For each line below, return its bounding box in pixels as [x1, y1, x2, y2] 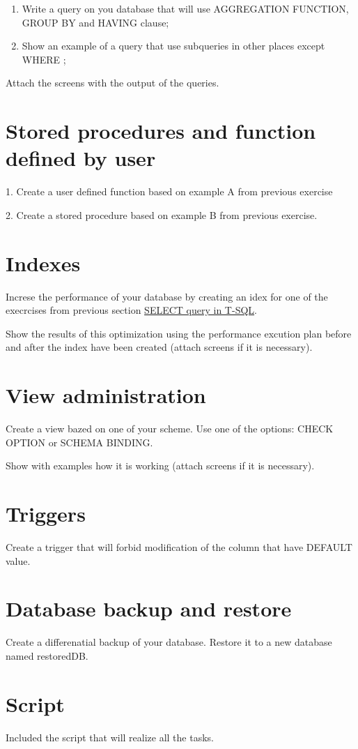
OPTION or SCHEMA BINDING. [6, 434, 153, 449]
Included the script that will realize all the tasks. [6, 729, 214, 744]
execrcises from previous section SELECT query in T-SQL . [6, 303, 257, 317]
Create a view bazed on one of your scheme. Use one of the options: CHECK [6, 421, 334, 436]
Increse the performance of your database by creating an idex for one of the [6, 289, 328, 303]
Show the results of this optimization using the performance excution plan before [6, 326, 352, 340]
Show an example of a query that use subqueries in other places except [22, 38, 325, 53]
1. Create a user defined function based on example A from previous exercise [6, 184, 333, 199]
